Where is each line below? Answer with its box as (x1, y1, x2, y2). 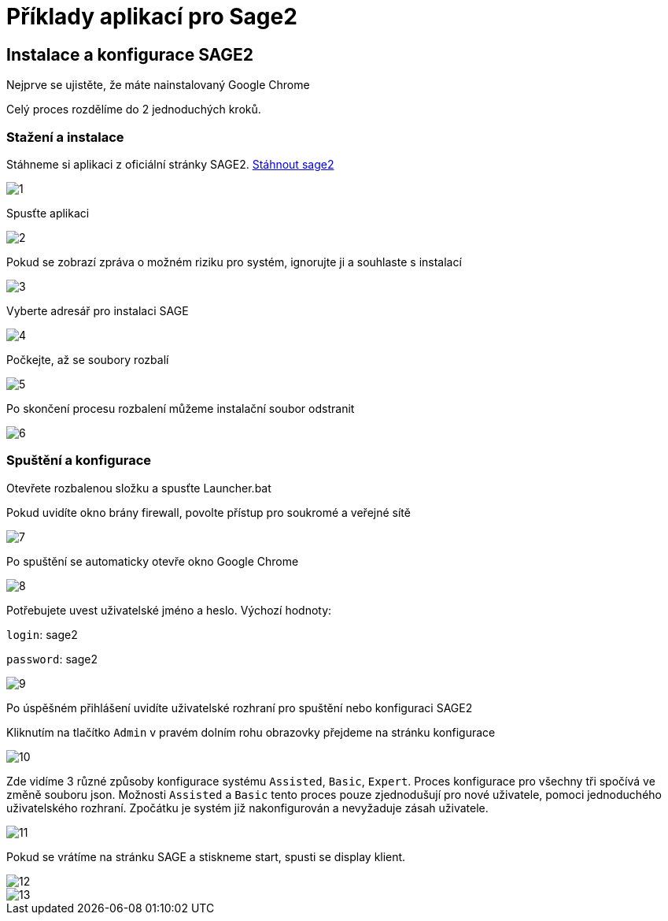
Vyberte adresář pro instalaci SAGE (6, 303, 189, 318)
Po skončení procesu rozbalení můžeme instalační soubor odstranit (6, 401, 355, 415)
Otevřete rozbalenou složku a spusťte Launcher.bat (6, 481, 271, 495)
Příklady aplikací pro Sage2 (6, 3, 297, 30)
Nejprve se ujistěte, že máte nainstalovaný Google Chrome (6, 78, 310, 92)
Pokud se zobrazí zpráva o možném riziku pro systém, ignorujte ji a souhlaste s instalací (6, 254, 462, 269)
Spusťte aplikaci (6, 206, 90, 220)
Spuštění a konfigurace (6, 452, 152, 469)
